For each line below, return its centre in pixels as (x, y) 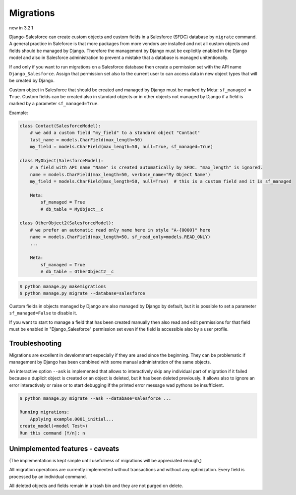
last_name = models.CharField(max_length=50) (86, 140)
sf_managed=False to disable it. (43, 313)
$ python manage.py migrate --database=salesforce (83, 293)
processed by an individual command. (48, 477)
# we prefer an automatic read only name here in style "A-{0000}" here (120, 230)
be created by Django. (32, 81)
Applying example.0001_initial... (72, 419)
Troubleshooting (35, 343)
